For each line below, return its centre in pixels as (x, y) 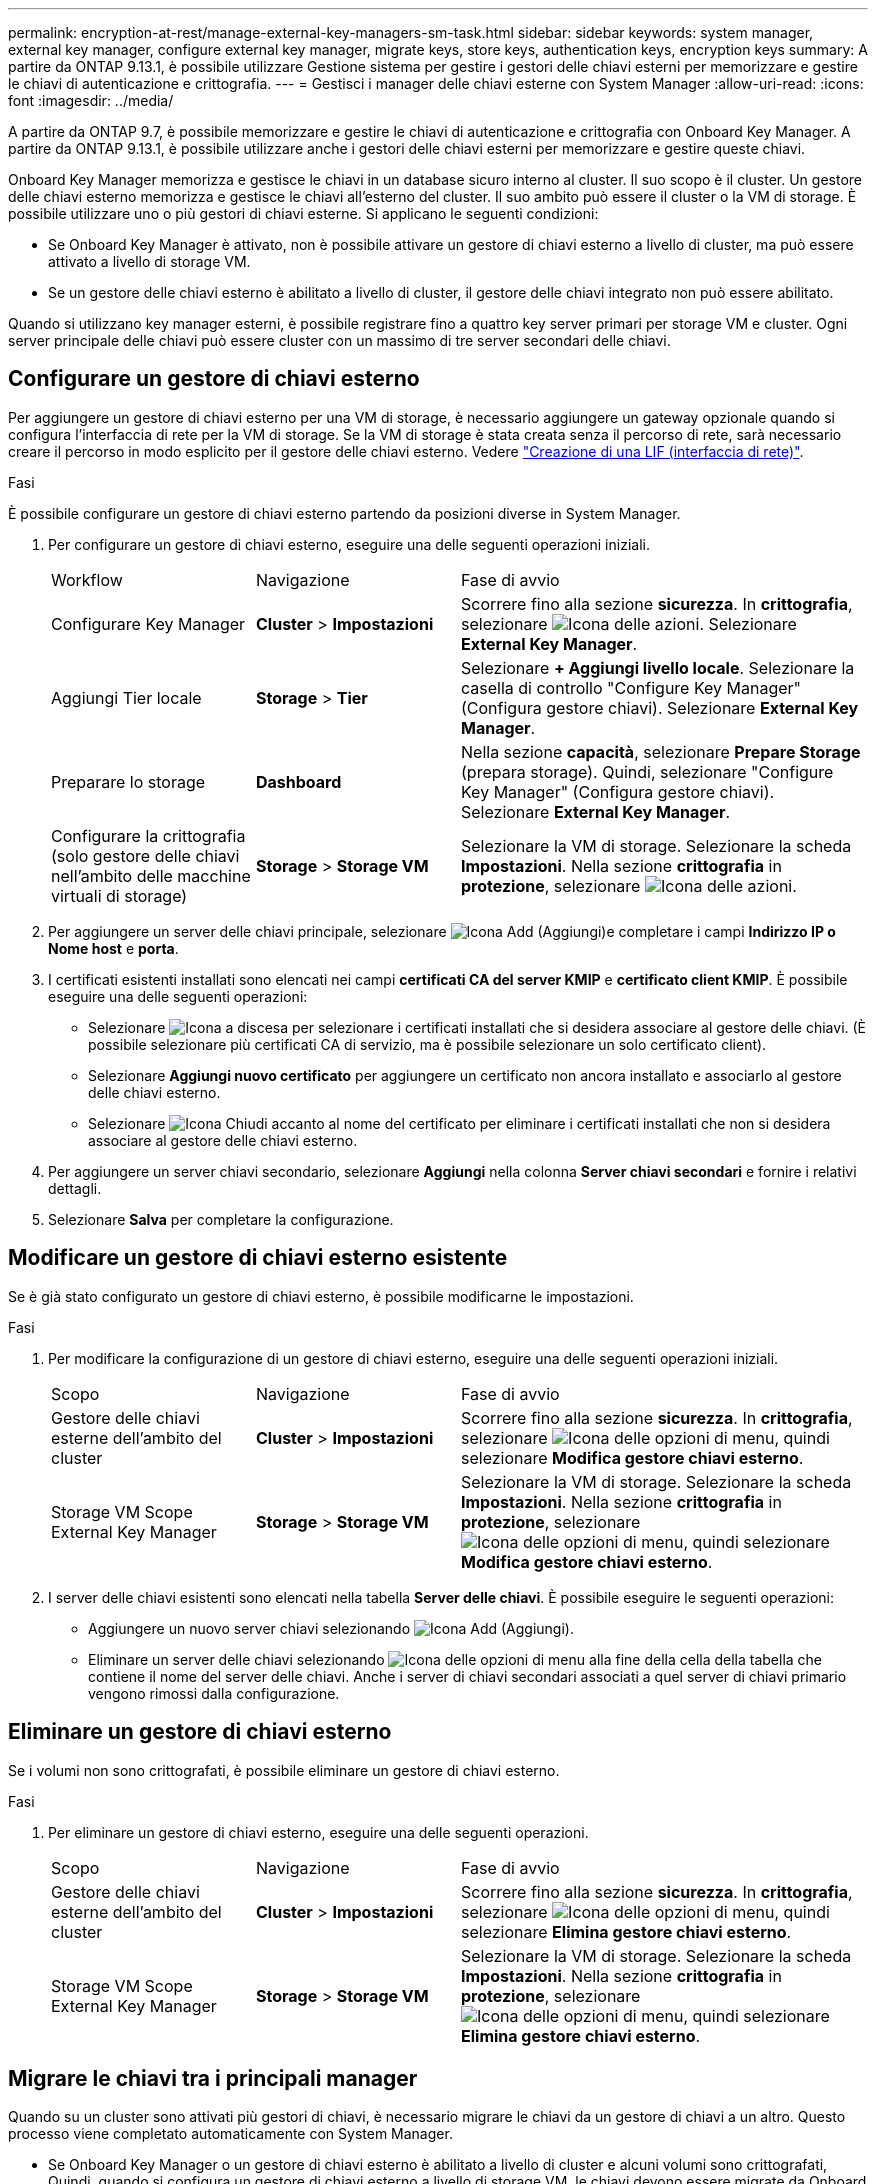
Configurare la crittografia (148, 835)
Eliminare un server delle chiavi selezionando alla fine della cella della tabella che (455, 1659)
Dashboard (299, 781)
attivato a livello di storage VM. (149, 261)
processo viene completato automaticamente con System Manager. (230, 2134)
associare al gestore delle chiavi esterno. (223, 1140)
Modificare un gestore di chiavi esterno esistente (258, 1258)
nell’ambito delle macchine (151, 875)
